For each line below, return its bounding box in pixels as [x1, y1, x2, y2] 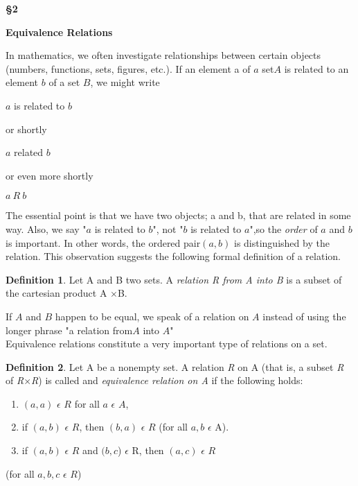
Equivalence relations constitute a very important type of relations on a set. [6, 336, 328, 351]
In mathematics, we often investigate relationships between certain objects [6, 48, 321, 62]
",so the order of [249, 221, 318, 236]
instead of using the [262, 309, 346, 323]
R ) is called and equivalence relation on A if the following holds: [31, 373, 303, 388]
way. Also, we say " [6, 221, 87, 236]
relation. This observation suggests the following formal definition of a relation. [6, 249, 341, 263]
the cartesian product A [6, 286, 107, 300]
